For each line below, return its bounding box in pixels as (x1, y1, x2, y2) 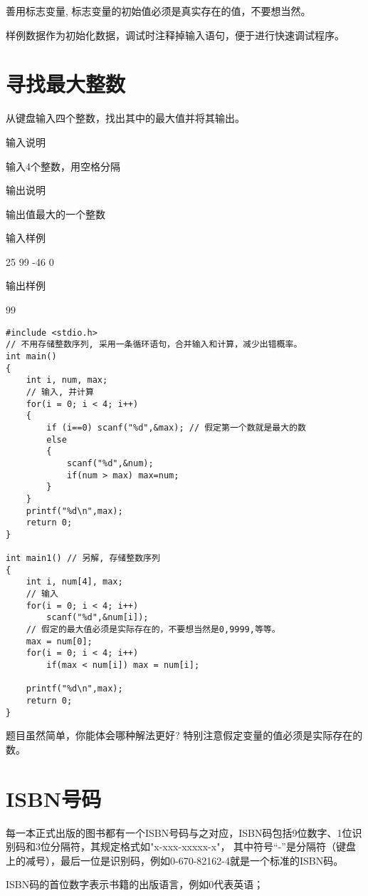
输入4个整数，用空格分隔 (6, 158, 120, 173)
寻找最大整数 (6, 69, 126, 98)
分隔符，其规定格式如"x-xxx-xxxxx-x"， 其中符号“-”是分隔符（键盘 (50, 839, 356, 854)
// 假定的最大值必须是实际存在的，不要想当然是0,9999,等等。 (26, 624, 280, 635)
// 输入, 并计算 (26, 386, 94, 397)
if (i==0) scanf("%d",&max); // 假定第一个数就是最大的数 (46, 422, 306, 433)
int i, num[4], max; (26, 577, 123, 587)
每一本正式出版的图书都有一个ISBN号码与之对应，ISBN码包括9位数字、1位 (6, 825, 352, 840)
